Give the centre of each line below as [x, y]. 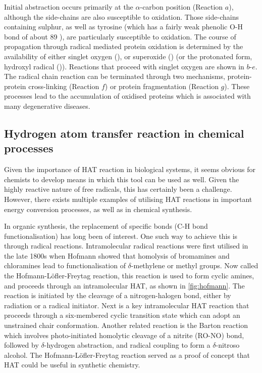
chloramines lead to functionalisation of [65, 265]
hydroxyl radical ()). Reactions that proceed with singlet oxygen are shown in [124, 66]
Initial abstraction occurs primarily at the [69, 7]
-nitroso [228, 345]
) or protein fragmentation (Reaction [162, 86]
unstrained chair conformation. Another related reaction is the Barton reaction [126, 325]
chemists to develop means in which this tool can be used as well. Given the [122, 179]
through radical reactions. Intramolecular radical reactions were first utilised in [126, 246]
